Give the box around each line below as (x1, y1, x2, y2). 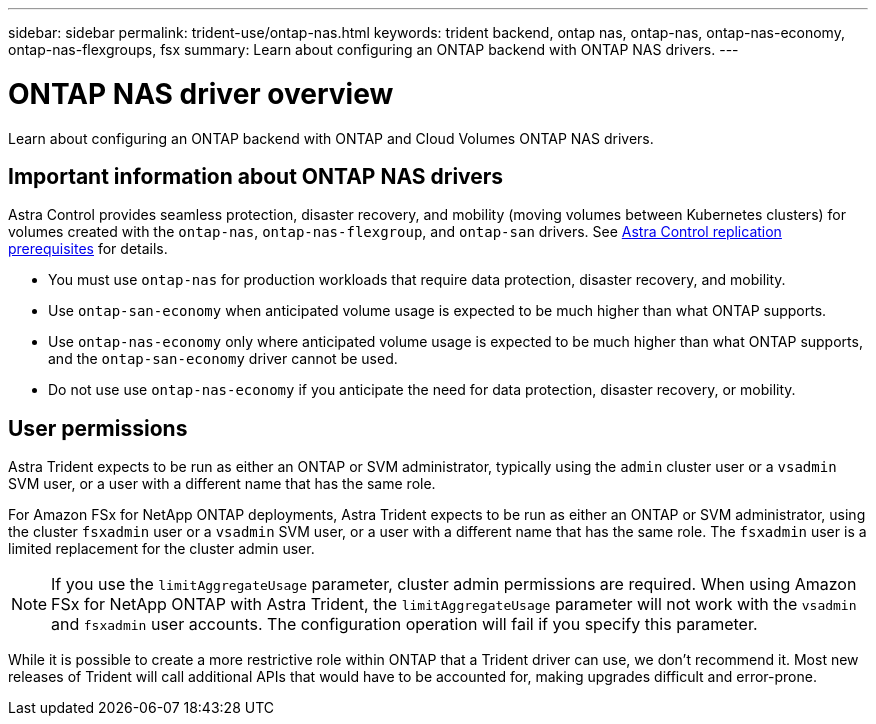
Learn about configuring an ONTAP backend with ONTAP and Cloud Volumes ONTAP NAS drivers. (8, 129, 654, 147)
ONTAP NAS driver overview (8, 76, 394, 111)
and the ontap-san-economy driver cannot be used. (48, 350, 398, 368)
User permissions (8, 415, 188, 441)
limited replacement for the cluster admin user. (8, 540, 315, 558)
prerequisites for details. (8, 240, 168, 258)
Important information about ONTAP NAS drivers (8, 163, 504, 189)
